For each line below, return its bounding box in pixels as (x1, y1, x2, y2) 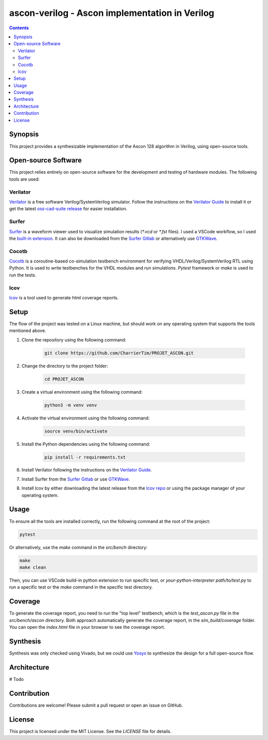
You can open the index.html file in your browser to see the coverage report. (9, 624, 166, 630)
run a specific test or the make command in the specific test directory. (9, 584, 153, 590)
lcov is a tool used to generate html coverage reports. (9, 294, 119, 300)
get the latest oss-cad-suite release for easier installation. (9, 206, 128, 212)
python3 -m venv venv (44, 402, 97, 408)
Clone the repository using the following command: (21, 336, 127, 342)
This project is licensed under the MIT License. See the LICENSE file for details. (9, 728, 172, 734)
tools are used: (9, 176, 40, 182)
